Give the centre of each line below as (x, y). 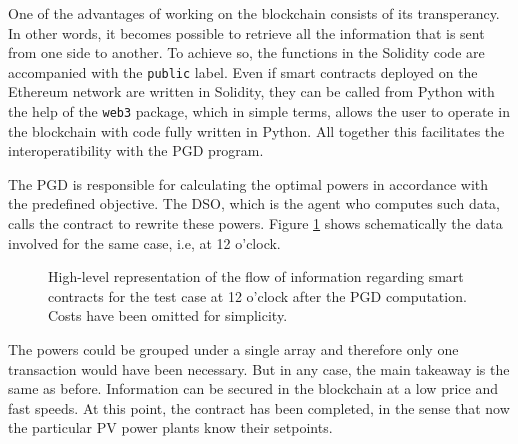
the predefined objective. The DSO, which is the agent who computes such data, (254, 203)
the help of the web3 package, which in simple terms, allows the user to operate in (259, 111)
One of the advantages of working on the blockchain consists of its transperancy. (254, 13)
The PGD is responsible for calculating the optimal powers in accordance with (248, 183)
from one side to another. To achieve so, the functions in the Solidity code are (246, 52)
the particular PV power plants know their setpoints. (170, 427)
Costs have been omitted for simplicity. (168, 315)
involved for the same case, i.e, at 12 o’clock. (144, 242)
